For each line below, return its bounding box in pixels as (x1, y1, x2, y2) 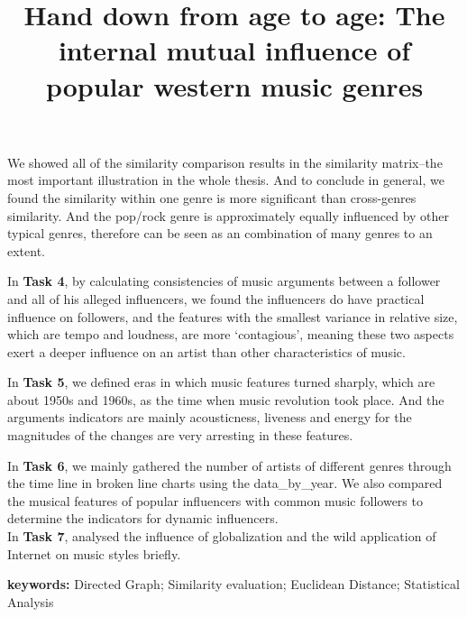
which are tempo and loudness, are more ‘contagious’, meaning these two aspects (7, 325, 454, 344)
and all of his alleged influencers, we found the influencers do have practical (7, 289, 425, 308)
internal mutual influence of (58, 32, 411, 69)
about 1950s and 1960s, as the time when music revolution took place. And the (7, 390, 444, 409)
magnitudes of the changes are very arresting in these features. (7, 426, 353, 445)
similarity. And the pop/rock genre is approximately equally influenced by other (7, 206, 450, 225)
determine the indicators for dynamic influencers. (7, 509, 279, 528)
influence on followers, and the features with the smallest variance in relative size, (7, 307, 458, 326)
